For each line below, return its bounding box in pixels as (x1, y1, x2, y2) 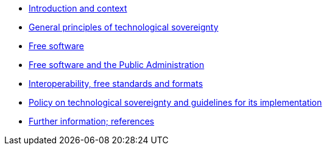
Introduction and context (29, 3, 127, 13)
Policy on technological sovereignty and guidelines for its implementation (29, 97, 322, 107)
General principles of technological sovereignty (29, 22, 219, 32)
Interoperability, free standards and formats (29, 78, 203, 89)
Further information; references (29, 116, 155, 126)
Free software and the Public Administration (29, 60, 205, 70)
